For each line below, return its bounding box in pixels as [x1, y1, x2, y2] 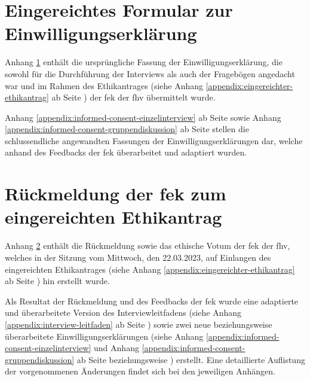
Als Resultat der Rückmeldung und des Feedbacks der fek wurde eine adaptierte [5, 294, 299, 307]
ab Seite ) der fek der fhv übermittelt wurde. [51, 91, 216, 103]
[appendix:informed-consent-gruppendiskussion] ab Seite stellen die [5, 123, 249, 135]
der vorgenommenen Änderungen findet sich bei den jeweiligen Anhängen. [5, 365, 275, 377]
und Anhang [94, 342, 139, 354]
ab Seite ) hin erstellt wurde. [5, 275, 110, 287]
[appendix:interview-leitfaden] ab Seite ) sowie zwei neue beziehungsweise [5, 318, 272, 330]
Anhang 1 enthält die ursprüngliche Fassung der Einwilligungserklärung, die [5, 56, 283, 68]
